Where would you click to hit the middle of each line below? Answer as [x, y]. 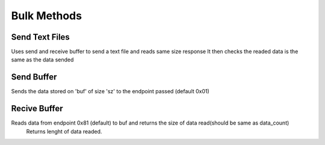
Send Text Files [41, 37]
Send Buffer [34, 77]
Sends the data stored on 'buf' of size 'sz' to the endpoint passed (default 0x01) [110, 91]
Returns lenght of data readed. [64, 131]
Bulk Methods [47, 16]
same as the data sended [42, 60]
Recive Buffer [37, 109]
